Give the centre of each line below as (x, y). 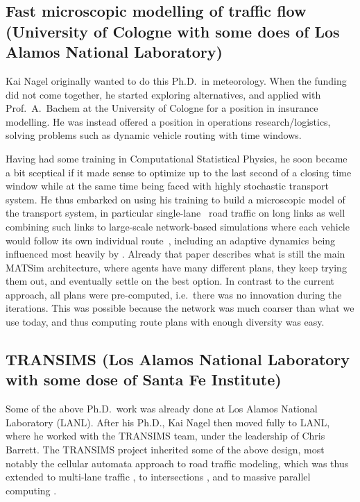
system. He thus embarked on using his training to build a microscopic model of (175, 199)
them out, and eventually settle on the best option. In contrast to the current (170, 281)
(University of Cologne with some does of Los (173, 31)
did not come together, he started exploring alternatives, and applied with (163, 94)
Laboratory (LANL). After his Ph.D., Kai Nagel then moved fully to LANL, (168, 422)
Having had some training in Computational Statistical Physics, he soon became (177, 158)
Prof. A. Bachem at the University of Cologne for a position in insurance (162, 108)
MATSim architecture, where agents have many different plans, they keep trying (176, 267)
